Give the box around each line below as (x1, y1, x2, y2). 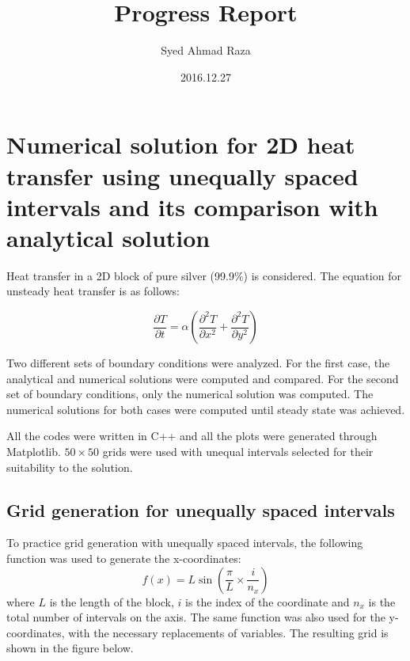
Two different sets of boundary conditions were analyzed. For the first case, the (6, 355, 390, 370)
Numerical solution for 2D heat (6, 128, 355, 161)
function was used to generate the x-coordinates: (6, 549, 241, 566)
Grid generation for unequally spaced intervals (6, 497, 395, 522)
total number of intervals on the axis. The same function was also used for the (6, 609, 385, 625)
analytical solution (6, 221, 211, 253)
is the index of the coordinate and (185, 593, 350, 610)
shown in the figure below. (6, 640, 134, 656)
